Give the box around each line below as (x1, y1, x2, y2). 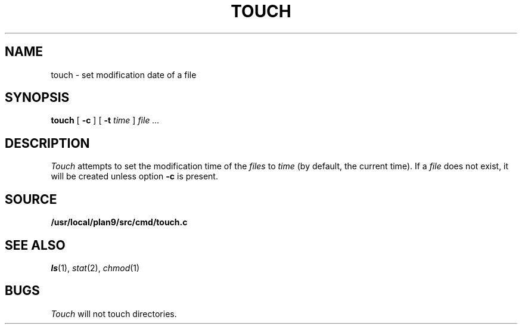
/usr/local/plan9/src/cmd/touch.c (51, 217, 188, 228)
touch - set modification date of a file (51, 69, 197, 80)
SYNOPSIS (5, 90, 70, 105)
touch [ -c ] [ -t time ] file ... (51, 115, 160, 126)
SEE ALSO (5, 237, 66, 253)
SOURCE (5, 191, 57, 207)
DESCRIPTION (5, 135, 90, 151)
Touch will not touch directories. (51, 308, 177, 319)
